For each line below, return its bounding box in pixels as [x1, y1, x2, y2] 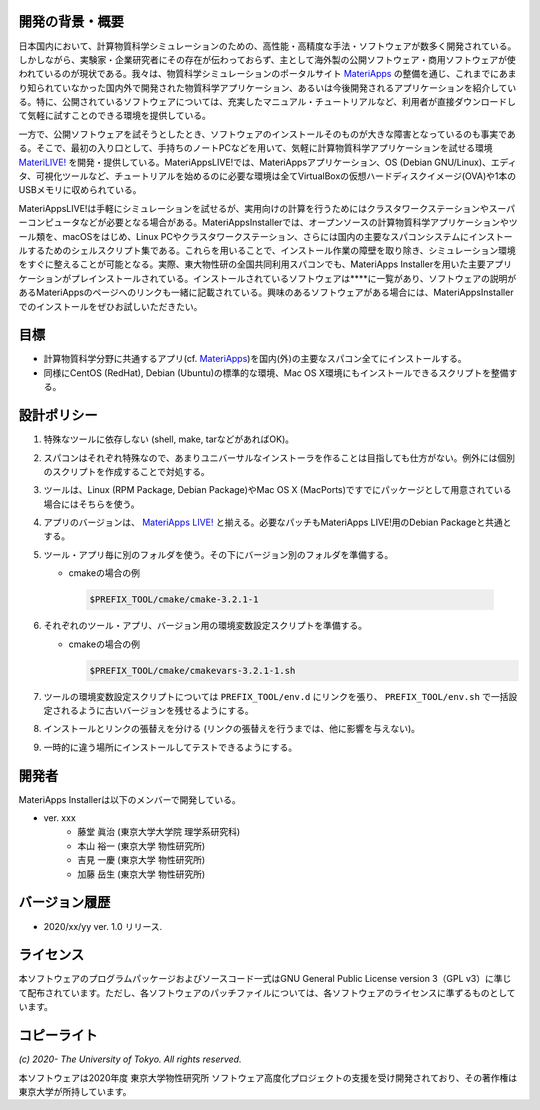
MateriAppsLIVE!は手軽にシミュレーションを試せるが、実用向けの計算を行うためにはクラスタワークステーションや [18, 202, 490, 214]
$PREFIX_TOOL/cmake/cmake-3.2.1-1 [89, 594, 259, 605]
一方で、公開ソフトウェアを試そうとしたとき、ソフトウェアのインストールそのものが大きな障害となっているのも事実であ [18, 128, 516, 140]
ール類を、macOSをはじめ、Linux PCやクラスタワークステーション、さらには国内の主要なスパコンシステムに [18, 230, 470, 242]
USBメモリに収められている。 [18, 184, 142, 196]
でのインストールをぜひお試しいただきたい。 [18, 300, 203, 312]
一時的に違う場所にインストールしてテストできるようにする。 [43, 741, 298, 753]
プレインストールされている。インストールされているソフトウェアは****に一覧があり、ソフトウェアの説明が [70, 272, 517, 284]
